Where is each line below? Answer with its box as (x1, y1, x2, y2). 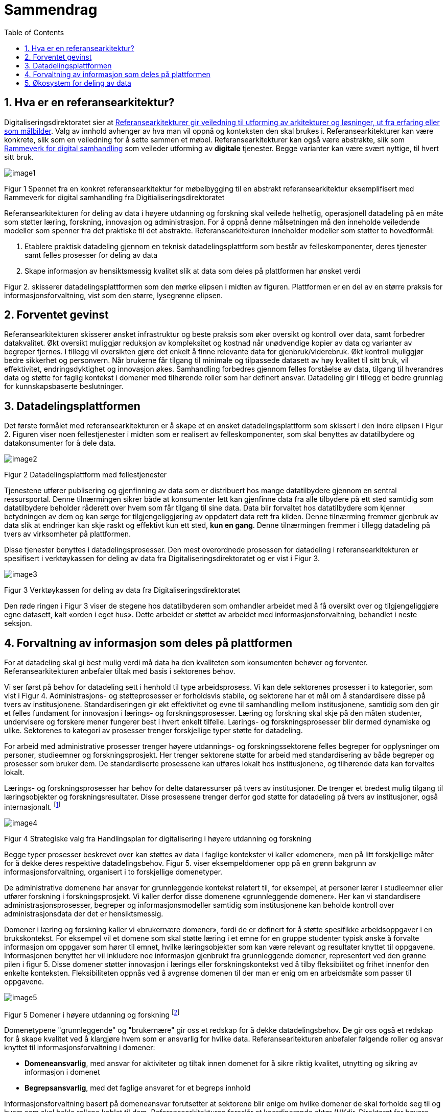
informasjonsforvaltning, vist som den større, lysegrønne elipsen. (4, 291, 223, 300)
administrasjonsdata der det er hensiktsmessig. (4, 909, 163, 918)
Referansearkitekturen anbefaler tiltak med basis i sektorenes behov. (4, 667, 236, 676)
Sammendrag (4, 1, 98, 18)
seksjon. (4, 619, 32, 628)
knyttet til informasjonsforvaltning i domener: (4, 1043, 155, 1052)
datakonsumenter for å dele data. (4, 439, 116, 448)
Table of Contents (4, 28, 64, 37)
